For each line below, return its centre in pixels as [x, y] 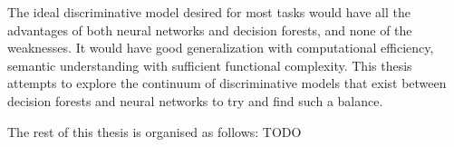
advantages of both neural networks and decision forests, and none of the [210, 29]
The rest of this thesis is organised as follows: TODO [155, 131]
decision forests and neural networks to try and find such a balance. [195, 100]
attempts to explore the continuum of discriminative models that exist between [227, 83]
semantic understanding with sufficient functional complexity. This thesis [210, 65]
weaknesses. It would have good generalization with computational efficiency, [221, 48]
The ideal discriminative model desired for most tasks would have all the [209, 12]
